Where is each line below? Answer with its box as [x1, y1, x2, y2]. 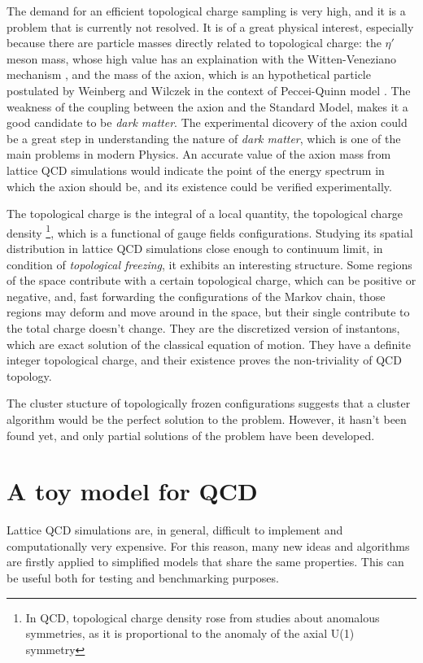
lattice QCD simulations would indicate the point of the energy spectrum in [7, 161, 385, 178]
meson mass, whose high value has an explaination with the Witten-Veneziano [7, 50, 397, 67]
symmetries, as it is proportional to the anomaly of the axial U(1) [25, 625, 355, 642]
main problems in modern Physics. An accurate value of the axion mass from [7, 146, 391, 163]
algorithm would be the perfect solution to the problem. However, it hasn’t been [7, 410, 407, 427]
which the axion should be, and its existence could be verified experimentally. [7, 177, 392, 194]
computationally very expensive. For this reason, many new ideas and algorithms [7, 537, 410, 554]
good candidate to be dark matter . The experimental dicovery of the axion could [7, 114, 408, 131]
